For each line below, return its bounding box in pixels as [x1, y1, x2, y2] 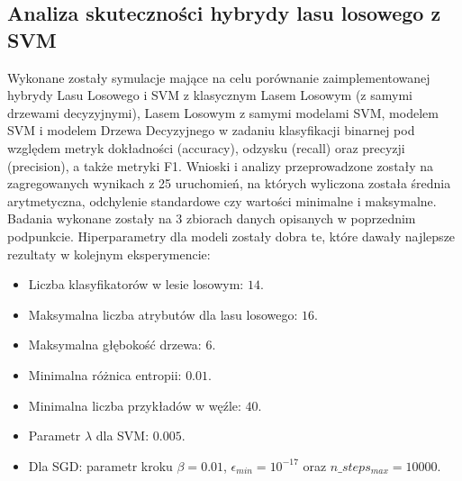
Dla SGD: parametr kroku [28, 456, 173, 475]
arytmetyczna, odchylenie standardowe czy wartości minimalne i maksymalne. [7, 191, 437, 210]
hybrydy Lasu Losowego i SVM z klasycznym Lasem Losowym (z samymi [7, 86, 412, 104]
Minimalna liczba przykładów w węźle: [28, 395, 241, 414]
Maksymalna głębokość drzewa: [28, 335, 202, 354]
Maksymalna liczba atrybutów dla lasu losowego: [28, 304, 298, 323]
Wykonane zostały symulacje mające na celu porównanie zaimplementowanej [7, 68, 430, 86]
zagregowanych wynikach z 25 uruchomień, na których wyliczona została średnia [7, 174, 451, 193]
